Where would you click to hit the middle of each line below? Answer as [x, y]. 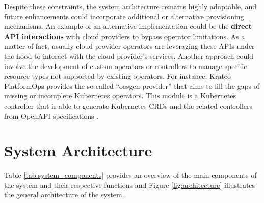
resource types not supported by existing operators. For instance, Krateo [118, 76]
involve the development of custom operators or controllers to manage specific [126, 66]
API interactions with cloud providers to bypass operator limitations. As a [125, 36]
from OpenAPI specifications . [51, 115]
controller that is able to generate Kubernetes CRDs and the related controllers [128, 105]
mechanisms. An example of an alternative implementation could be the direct [128, 26]
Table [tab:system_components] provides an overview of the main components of [130, 175]
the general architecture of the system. [64, 195]
